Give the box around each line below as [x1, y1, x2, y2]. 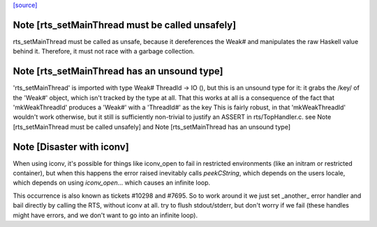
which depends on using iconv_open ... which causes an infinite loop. [13, 178, 211, 187]
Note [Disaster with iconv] [13, 141, 129, 152]
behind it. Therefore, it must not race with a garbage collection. [13, 47, 195, 56]
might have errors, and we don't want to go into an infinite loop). [13, 211, 198, 219]
